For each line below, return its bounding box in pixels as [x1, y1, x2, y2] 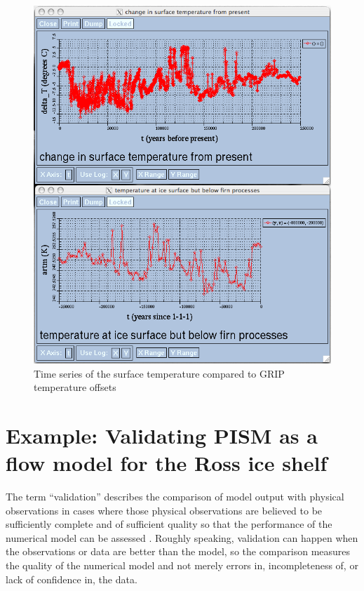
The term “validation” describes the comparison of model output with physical [6, 489, 344, 504]
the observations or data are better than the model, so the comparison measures [6, 544, 351, 559]
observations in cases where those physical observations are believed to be [6, 503, 323, 517]
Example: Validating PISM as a [6, 420, 318, 449]
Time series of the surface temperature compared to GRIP [34, 366, 285, 380]
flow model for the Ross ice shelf [6, 449, 328, 477]
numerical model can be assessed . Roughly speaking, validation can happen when [6, 530, 358, 545]
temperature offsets [34, 380, 116, 394]
